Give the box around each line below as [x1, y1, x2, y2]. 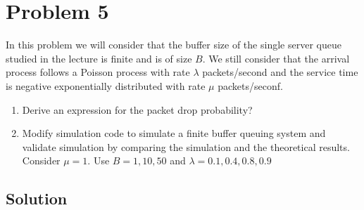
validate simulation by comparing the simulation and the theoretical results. [22, 139, 350, 154]
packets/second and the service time [202, 65, 358, 79]
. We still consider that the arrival [202, 51, 350, 65]
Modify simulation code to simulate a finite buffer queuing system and [22, 126, 326, 140]
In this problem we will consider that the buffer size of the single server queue [6, 37, 341, 52]
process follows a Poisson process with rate [6, 65, 190, 79]
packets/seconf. [218, 78, 283, 93]
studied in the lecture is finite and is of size [6, 51, 192, 65]
